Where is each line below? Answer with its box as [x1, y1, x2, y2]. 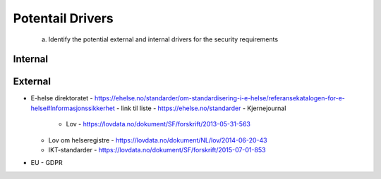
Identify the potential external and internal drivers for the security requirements [48, 35, 279, 44]
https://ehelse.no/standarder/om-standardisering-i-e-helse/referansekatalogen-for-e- [94, 94, 346, 102]
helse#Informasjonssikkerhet [30, 104, 116, 112]
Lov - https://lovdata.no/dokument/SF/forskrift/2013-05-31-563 [66, 120, 250, 128]
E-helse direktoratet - [30, 94, 93, 102]
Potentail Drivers [13, 11, 114, 26]
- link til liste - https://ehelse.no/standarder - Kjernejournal [116, 104, 286, 112]
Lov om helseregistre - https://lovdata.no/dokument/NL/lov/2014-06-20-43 [48, 135, 267, 144]
